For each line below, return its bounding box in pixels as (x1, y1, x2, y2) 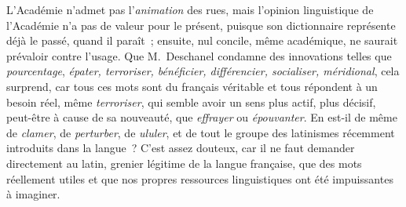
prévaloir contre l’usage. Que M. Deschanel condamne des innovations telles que (6, 47, 392, 64)
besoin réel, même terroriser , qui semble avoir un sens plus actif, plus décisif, (6, 93, 376, 110)
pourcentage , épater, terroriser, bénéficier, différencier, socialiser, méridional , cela (6, 63, 400, 79)
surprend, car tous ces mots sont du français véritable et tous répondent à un (6, 78, 378, 94)
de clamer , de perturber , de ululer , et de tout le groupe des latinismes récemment (6, 124, 395, 140)
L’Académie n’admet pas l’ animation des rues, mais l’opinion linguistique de (6, 2, 374, 17)
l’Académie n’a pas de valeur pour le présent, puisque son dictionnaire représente (6, 16, 396, 33)
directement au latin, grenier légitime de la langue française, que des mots (6, 154, 362, 171)
